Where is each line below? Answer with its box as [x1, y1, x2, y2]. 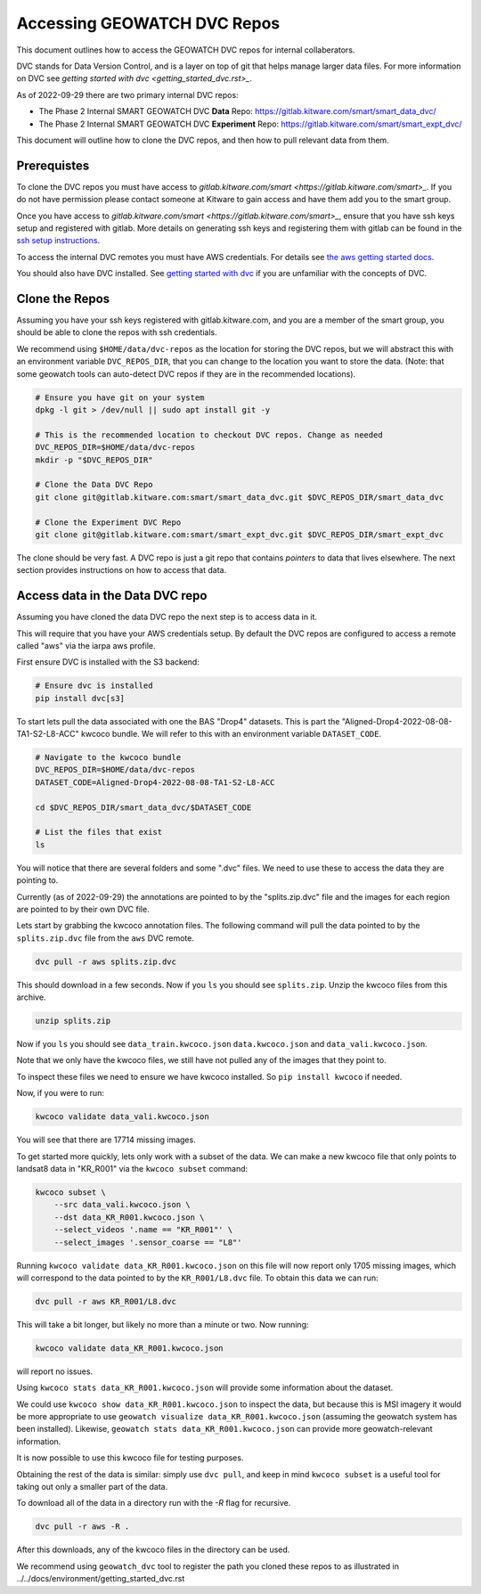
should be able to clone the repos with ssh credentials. [16, 327, 217, 338]
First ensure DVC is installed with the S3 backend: [16, 657, 200, 667]
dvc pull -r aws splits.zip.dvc [35, 956, 177, 967]
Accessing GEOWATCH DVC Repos [16, 13, 281, 33]
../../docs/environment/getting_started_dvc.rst [16, 1574, 185, 1584]
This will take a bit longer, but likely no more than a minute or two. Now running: [16, 1319, 309, 1329]
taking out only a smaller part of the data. [16, 1481, 168, 1492]
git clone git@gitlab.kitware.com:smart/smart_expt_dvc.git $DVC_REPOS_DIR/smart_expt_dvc [35, 529, 444, 539]
